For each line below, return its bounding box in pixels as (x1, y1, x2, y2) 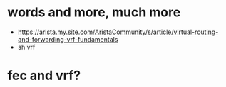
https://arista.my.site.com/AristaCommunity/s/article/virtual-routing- (17, 28, 219, 36)
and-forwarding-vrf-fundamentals (17, 35, 118, 43)
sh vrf (17, 42, 36, 51)
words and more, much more (7, 4, 181, 21)
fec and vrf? (7, 68, 81, 83)
